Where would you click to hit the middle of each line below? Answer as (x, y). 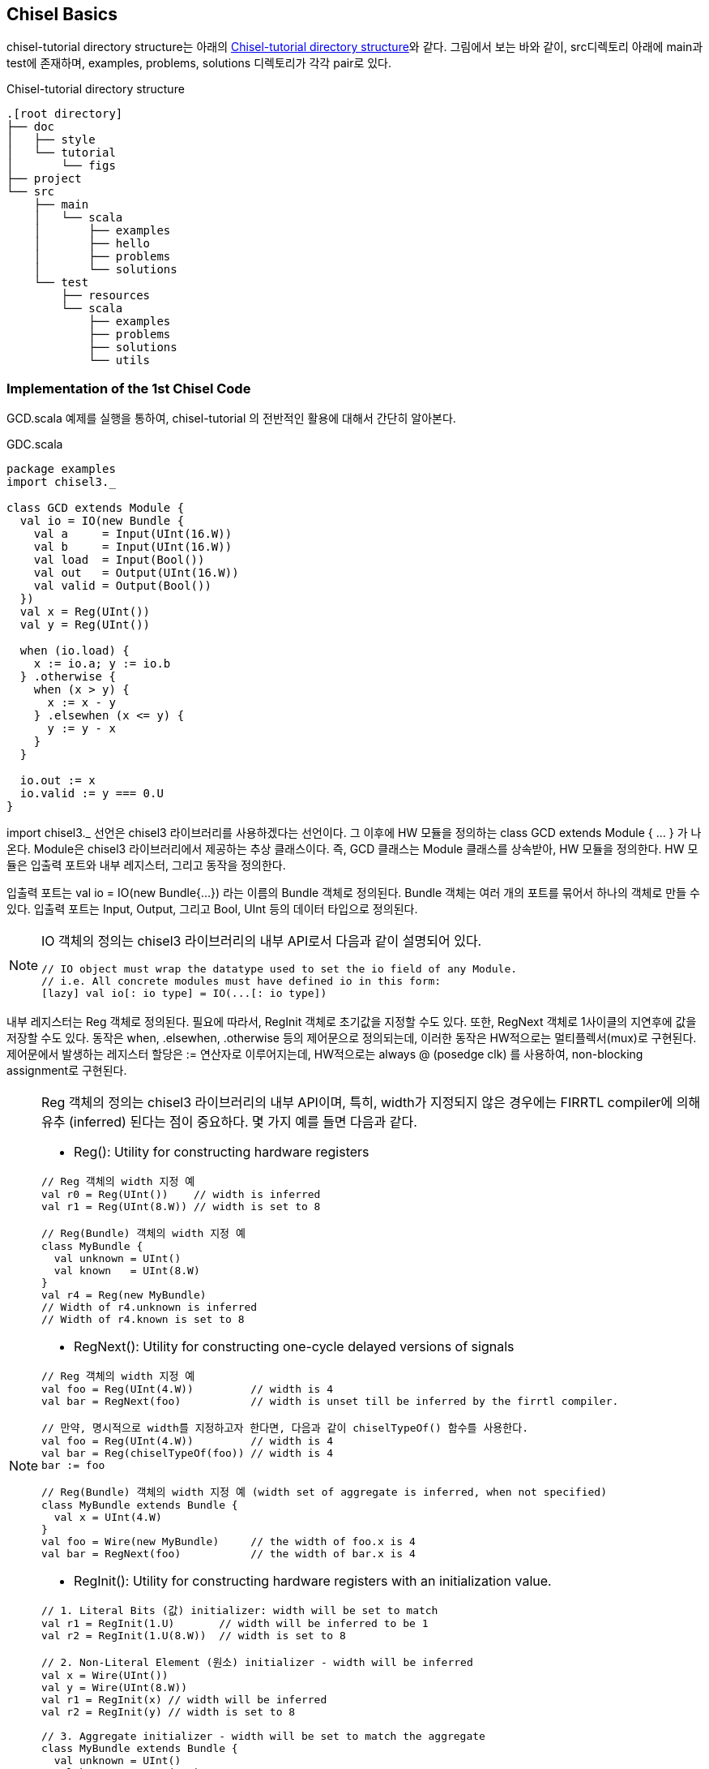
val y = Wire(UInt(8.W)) (115, 1688)
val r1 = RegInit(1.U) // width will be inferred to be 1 (235, 1624)
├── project (44, 179)
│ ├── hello (92, 244)
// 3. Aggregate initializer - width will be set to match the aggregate (263, 1737)
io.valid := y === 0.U (92, 794)
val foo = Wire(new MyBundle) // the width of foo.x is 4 (229, 1542)
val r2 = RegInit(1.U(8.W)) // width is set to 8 (194, 1636)
